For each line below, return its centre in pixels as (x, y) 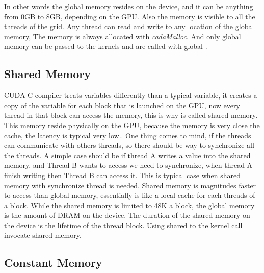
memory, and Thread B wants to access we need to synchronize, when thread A (128, 165)
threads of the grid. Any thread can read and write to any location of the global (129, 26)
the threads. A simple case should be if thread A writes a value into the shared (127, 155)
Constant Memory (53, 263)
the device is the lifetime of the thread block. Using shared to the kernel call (123, 225)
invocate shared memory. (43, 235)
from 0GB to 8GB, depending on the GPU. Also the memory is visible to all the (130, 16)
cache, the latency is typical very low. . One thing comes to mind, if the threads (128, 135)
